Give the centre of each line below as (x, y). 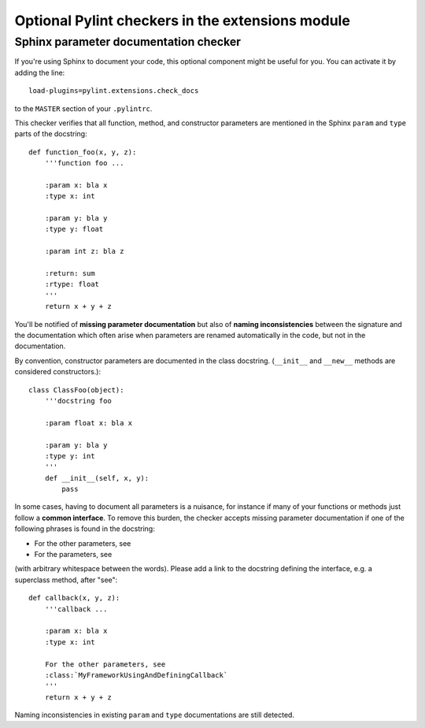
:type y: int (70, 456)
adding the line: (40, 72)
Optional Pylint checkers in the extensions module (182, 20)
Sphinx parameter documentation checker (128, 42)
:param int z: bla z (84, 251)
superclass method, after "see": (66, 580)
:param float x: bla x (89, 423)
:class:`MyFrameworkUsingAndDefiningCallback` (136, 675)
